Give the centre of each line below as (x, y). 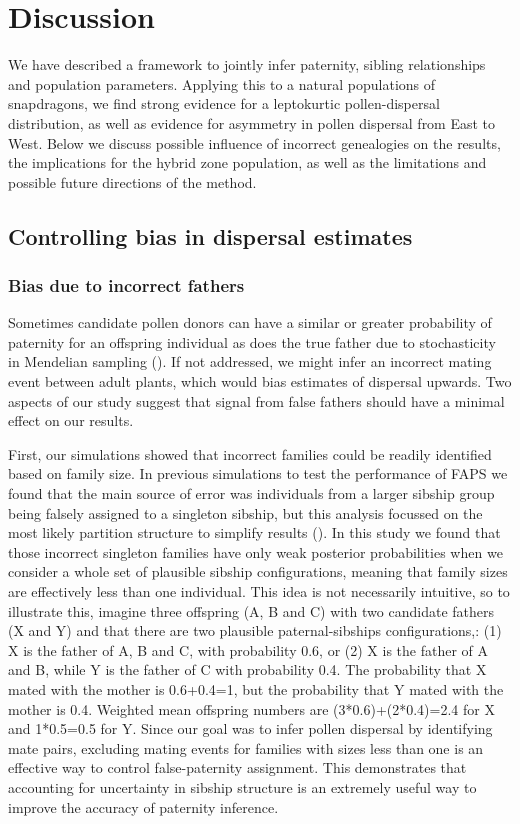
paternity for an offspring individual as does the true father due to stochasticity (252, 341)
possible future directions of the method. (132, 181)
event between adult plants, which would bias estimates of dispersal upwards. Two (260, 381)
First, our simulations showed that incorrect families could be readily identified (250, 453)
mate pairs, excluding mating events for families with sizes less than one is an (246, 747)
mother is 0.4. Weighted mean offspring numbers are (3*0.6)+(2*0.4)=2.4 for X (251, 708)
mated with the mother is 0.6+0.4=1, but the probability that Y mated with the (256, 688)
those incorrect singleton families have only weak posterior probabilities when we (255, 551)
